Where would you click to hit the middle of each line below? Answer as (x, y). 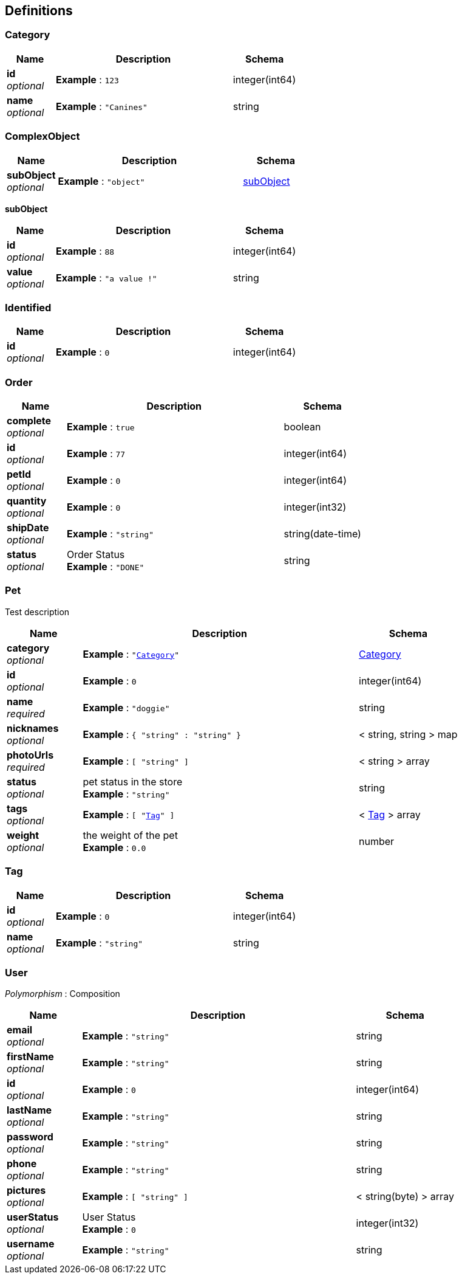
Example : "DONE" (105, 567)
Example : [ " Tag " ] (129, 814)
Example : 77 (96, 454)
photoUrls (30, 755)
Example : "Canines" (102, 106)
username (31, 1244)
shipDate (28, 528)
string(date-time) (322, 534)
